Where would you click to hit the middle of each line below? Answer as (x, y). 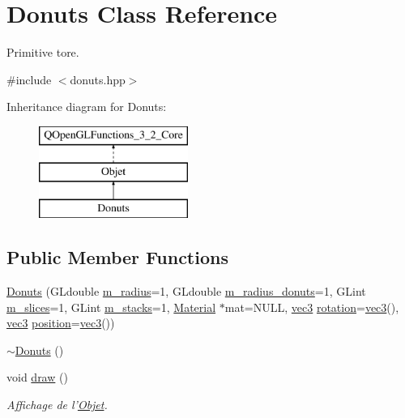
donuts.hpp (98, 79)
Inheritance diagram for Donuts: (87, 107)
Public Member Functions (117, 257)
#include (29, 79)
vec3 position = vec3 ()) (61, 323)
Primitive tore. (43, 52)
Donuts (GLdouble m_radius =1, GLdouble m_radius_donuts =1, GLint (186, 291)
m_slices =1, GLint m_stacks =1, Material (111, 307)
